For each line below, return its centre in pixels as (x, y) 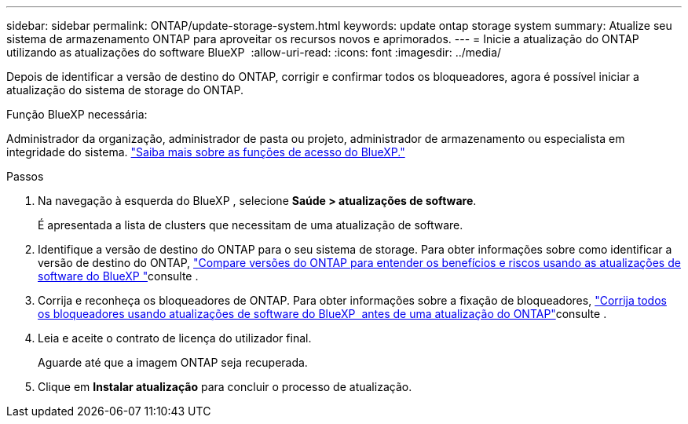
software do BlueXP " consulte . (118, 276)
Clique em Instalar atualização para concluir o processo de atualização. (225, 387)
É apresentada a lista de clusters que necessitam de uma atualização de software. (251, 225)
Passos (25, 176)
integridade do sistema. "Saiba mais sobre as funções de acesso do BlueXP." (206, 152)
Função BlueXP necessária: (77, 114)
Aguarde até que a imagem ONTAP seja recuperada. (173, 362)
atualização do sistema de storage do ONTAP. (125, 90)
